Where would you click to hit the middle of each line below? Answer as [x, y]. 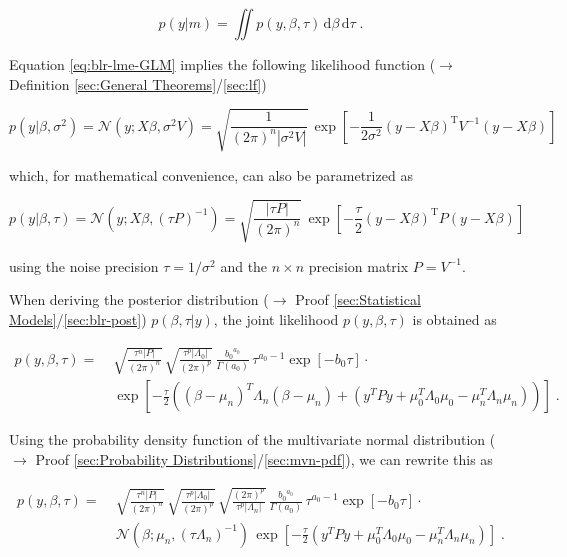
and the [244, 265]
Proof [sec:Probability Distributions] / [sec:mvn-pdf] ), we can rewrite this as [264, 458]
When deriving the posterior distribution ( [139, 299]
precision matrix [358, 265]
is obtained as [454, 319]
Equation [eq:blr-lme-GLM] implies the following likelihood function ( [222, 64]
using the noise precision [84, 265]
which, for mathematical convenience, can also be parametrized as [211, 174]
